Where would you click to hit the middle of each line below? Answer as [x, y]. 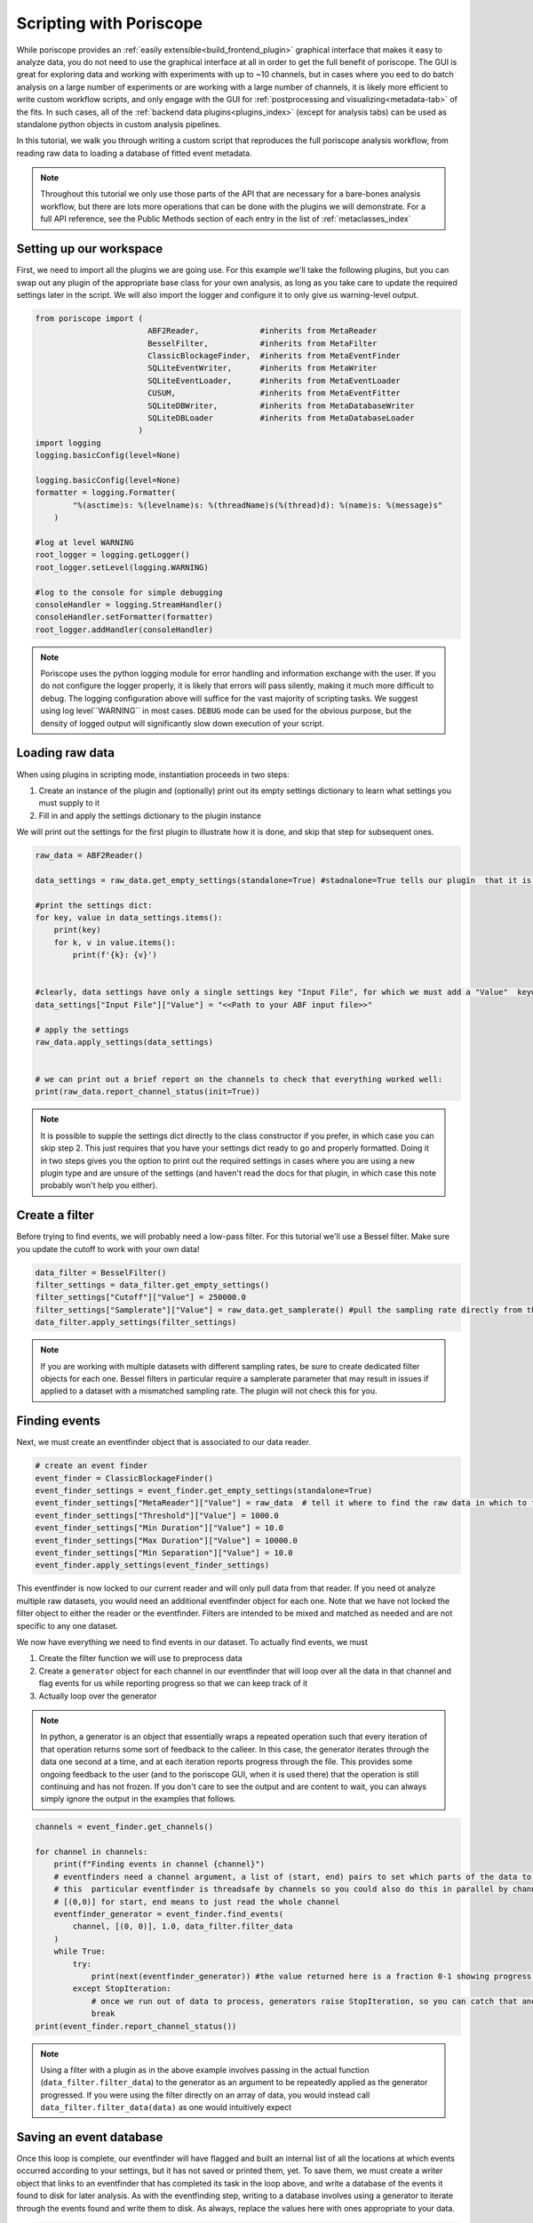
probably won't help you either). [99, 1185]
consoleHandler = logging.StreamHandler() [129, 604]
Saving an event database [90, 2137]
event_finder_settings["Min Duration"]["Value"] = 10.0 [159, 1528]
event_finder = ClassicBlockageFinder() [124, 1478]
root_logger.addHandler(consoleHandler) [124, 630]
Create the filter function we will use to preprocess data [141, 1658]
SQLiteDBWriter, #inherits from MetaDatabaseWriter [281, 405]
